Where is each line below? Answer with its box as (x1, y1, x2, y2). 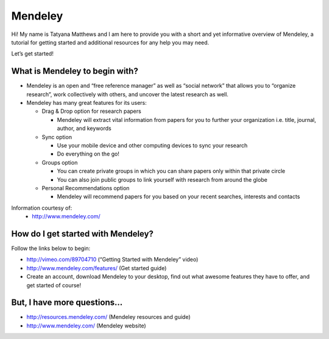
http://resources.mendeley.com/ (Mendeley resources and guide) (26, 313, 191, 321)
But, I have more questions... (11, 298, 123, 308)
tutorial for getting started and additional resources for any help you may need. (11, 38, 210, 46)
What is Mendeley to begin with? (11, 66, 138, 76)
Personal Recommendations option (41, 184, 130, 191)
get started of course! (26, 281, 82, 289)
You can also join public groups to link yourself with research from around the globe (57, 176, 267, 183)
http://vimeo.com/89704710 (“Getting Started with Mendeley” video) (26, 256, 199, 263)
